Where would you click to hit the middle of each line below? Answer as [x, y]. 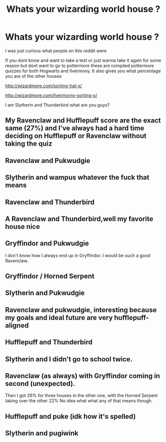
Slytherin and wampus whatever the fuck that [77, 178]
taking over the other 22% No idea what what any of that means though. [79, 401]
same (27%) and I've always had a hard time [75, 128]
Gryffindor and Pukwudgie [47, 244]
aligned [17, 325]
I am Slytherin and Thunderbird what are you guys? [57, 105]
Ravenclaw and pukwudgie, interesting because [81, 310]
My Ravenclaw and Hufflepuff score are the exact [83, 121]
